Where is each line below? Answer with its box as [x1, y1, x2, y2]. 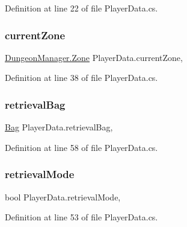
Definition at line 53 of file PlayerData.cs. [5, 211, 158, 223]
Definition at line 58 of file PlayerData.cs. [5, 141, 158, 153]
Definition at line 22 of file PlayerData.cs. [5, 2, 158, 14]
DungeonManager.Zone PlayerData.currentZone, [5, 51, 183, 63]
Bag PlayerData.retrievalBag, [5, 121, 113, 133]
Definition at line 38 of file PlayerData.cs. [5, 71, 158, 84]
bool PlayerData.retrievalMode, [5, 190, 121, 203]
